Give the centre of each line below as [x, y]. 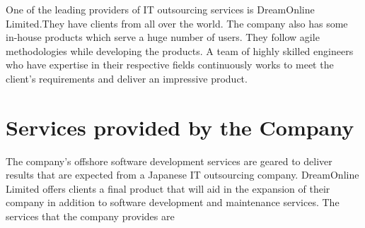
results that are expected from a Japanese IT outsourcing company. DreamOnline [182, 175]
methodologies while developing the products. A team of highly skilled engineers [180, 50]
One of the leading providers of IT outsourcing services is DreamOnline [160, 9]
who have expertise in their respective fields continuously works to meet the [170, 65]
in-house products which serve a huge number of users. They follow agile [163, 37]
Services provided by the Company [180, 127]
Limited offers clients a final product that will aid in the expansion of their [168, 188]
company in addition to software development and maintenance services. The [173, 202]
